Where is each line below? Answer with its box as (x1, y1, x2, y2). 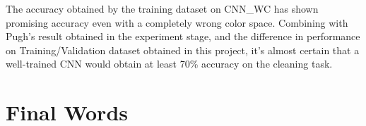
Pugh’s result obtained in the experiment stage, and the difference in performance (6, 29, 360, 44)
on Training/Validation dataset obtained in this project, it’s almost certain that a (6, 42, 360, 57)
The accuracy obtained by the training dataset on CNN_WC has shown (6, 1, 319, 15)
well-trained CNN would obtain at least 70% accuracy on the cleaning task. (6, 56, 333, 71)
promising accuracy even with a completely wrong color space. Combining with (6, 15, 348, 30)
